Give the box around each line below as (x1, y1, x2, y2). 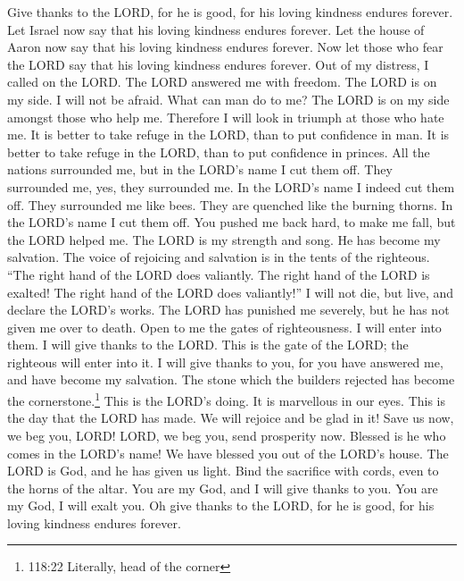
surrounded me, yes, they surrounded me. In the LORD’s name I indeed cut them (7, 177, 455, 196)
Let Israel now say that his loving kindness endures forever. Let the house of (7, 20, 425, 38)
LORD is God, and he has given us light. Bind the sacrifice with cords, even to (7, 461, 439, 480)
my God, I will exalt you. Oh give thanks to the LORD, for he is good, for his (7, 496, 435, 515)
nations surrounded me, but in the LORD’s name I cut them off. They (7, 160, 393, 179)
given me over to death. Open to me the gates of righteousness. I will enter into (7, 317, 442, 336)
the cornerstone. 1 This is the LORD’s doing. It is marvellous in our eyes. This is (7, 389, 446, 409)
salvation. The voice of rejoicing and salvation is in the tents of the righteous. (7, 248, 430, 266)
